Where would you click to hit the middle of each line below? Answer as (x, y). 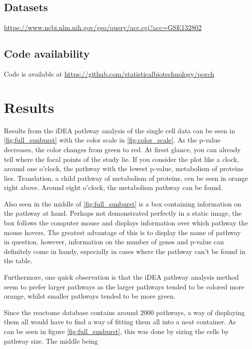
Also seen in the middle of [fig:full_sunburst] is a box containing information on (123, 203)
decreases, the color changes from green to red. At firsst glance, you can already (122, 149)
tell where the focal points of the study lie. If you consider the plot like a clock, (122, 159)
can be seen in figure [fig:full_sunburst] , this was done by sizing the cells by (116, 331)
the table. (18, 261)
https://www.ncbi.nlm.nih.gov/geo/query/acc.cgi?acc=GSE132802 (103, 27)
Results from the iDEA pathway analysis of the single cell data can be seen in (120, 130)
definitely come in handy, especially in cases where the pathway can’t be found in (125, 251)
